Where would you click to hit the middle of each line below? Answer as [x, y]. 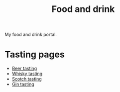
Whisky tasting [27, 74]
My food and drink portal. [31, 35]
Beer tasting [24, 69]
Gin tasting [23, 84]
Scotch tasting [27, 79]
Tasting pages [35, 54]
